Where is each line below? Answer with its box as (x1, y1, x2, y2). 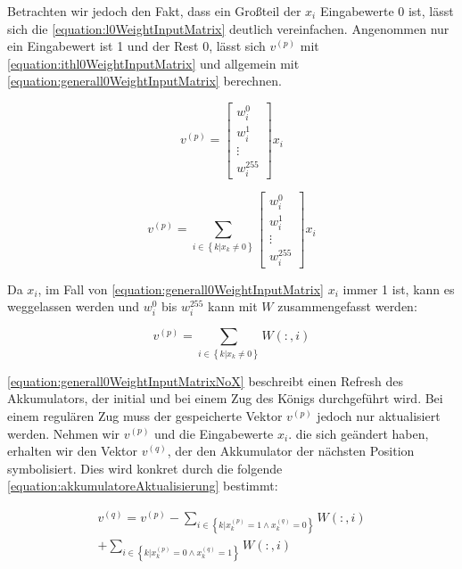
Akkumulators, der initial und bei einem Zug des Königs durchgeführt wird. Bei (7, 389, 443, 408)
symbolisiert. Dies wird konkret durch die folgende (7, 458, 283, 477)
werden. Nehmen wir (7, 424, 120, 442)
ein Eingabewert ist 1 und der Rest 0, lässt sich (7, 37, 266, 55)
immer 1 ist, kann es (342, 279, 455, 298)
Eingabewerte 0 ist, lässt (319, 2, 454, 20)
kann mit (208, 297, 258, 316)
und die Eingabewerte (154, 424, 274, 442)
